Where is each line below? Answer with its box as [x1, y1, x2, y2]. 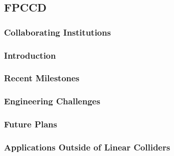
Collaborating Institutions [4, 26, 111, 38]
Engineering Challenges [4, 95, 100, 107]
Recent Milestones [4, 72, 79, 84]
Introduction [4, 49, 56, 61]
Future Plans [4, 118, 57, 130]
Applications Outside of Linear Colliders [4, 140, 170, 153]
